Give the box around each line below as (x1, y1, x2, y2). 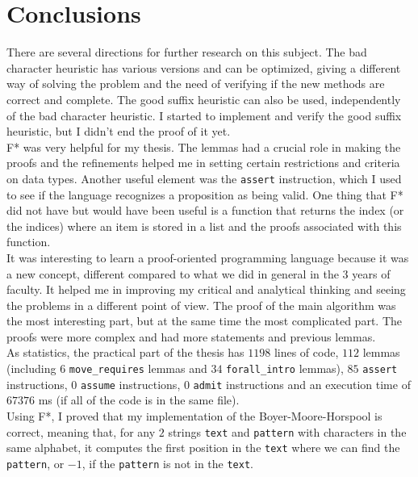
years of (352, 265, 391, 282)
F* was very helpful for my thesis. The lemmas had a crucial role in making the (6, 138, 401, 155)
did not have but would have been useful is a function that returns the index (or (6, 202, 404, 219)
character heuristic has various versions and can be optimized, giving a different (6, 59, 401, 76)
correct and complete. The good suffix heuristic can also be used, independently (6, 90, 401, 107)
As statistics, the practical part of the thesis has (6, 344, 245, 361)
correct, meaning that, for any (6, 423, 156, 440)
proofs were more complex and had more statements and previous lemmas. (6, 328, 376, 345)
